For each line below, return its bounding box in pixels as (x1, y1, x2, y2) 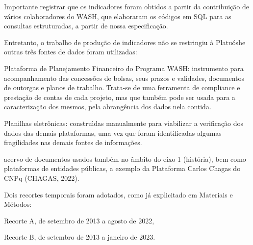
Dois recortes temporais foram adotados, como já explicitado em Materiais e (4, 189, 233, 199)
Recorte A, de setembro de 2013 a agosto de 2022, (4, 215, 154, 225)
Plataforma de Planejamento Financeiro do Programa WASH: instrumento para (4, 63, 244, 73)
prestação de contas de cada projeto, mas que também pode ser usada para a (4, 92, 235, 102)
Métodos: (4, 199, 32, 209)
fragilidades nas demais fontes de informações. (4, 137, 142, 147)
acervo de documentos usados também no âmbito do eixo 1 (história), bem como (4, 153, 246, 164)
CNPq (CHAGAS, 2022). (4, 172, 79, 183)
